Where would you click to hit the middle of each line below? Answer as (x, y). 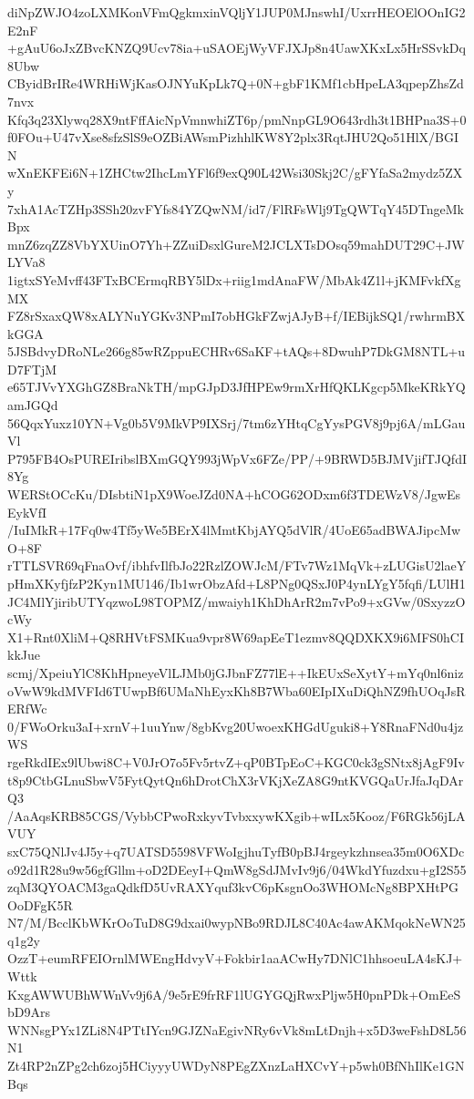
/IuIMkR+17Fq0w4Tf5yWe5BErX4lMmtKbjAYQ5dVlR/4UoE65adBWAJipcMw (234, 530)
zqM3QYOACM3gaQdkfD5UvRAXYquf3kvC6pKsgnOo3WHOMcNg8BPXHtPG (233, 887)
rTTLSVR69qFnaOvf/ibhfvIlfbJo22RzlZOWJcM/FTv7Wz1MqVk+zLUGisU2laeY (237, 565)
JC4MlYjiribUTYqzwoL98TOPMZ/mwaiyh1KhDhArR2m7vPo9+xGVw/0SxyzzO (237, 601)
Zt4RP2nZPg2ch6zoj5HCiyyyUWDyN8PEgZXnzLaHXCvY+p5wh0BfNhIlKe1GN (236, 1066)
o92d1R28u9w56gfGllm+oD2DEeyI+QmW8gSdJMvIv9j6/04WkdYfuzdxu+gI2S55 (237, 869)
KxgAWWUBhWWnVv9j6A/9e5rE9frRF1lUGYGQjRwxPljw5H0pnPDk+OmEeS (234, 994)
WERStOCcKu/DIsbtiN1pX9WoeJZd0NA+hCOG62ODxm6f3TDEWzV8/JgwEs (234, 494)
